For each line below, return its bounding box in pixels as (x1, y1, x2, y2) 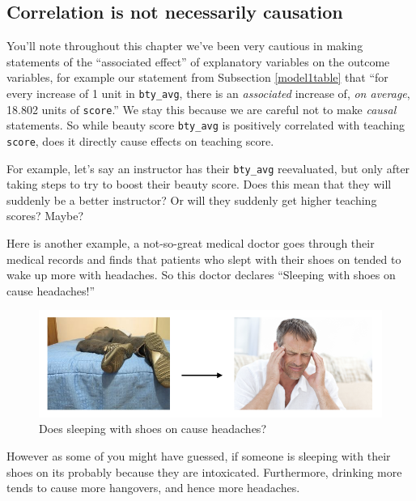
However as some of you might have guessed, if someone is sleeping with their (6, 448, 391, 464)
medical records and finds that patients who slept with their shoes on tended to (6, 250, 401, 267)
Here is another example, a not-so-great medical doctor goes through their (6, 235, 375, 252)
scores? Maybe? (6, 207, 84, 224)
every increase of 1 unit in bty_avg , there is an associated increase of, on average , (6, 84, 410, 101)
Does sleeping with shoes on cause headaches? (39, 420, 266, 437)
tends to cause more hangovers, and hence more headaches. (6, 479, 300, 496)
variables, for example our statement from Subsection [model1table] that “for (6, 69, 388, 86)
